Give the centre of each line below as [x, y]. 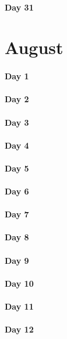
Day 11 [19, 306]
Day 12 [19, 329]
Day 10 [19, 283]
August [34, 47]
